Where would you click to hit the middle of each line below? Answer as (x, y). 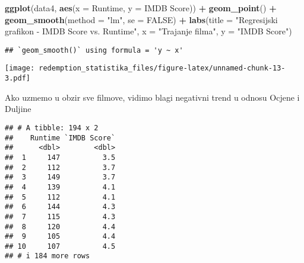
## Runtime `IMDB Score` (60, 138)
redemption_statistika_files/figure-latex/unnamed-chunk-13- (162, 68)
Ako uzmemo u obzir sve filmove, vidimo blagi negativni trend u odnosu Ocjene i (152, 97)
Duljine (18, 109)
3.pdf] (18, 78)
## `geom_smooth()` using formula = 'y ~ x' (94, 50)
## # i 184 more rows (47, 256)
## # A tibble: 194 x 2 (52, 128)
